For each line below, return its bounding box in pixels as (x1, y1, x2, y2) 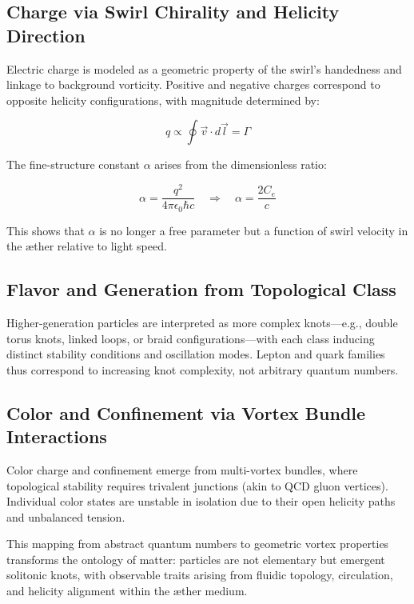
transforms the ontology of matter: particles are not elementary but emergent (6, 550, 385, 567)
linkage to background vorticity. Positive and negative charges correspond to (6, 76, 380, 93)
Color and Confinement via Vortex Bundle (6, 400, 366, 425)
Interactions (6, 424, 107, 449)
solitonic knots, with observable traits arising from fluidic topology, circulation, (6, 566, 393, 583)
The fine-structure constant (6, 156, 141, 173)
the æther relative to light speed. (6, 238, 167, 254)
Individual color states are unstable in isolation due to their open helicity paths (6, 493, 396, 510)
